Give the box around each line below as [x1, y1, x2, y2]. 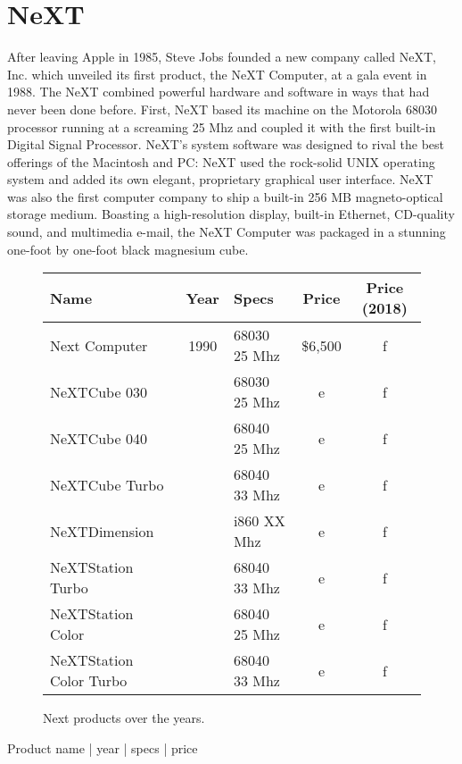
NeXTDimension [50, 520, 154, 542]
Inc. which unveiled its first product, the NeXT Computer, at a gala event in [7, 64, 427, 83]
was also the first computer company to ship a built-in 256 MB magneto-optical [7, 187, 443, 206]
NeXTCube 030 [50, 381, 147, 402]
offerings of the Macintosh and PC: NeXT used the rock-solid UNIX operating [7, 152, 435, 171]
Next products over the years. [43, 709, 205, 727]
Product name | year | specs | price [7, 738, 198, 757]
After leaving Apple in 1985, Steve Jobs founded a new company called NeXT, [7, 47, 436, 66]
